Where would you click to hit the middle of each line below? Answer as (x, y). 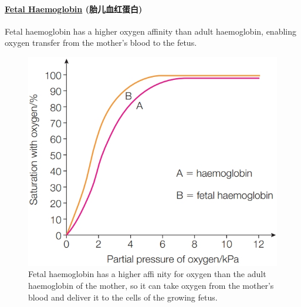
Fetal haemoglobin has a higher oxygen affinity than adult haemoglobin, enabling (150, 31)
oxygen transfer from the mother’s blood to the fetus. (101, 43)
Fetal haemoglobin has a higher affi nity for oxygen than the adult (147, 274)
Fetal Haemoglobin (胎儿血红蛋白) (74, 9)
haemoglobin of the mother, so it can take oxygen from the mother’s (151, 285)
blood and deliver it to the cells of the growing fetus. (123, 297)
